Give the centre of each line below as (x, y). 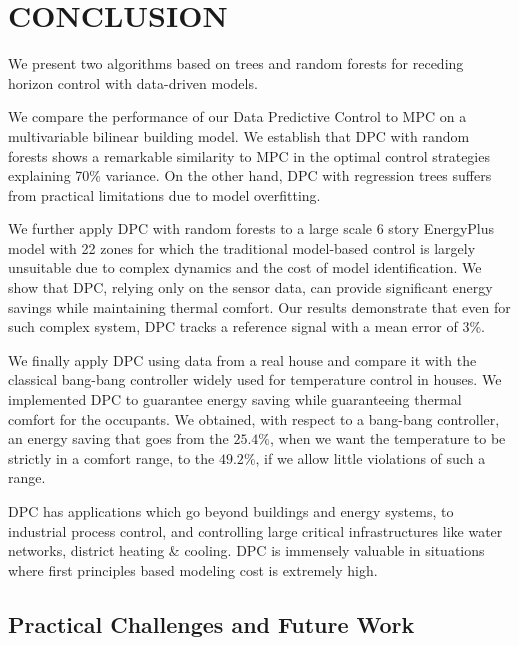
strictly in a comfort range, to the (111, 457)
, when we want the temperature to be (387, 438)
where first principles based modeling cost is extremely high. (193, 569)
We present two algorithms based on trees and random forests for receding (236, 63)
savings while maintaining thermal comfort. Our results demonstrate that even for (259, 306)
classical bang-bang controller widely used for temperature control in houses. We (255, 379)
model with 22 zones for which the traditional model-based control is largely (242, 247)
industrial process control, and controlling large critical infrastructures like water (255, 530)
